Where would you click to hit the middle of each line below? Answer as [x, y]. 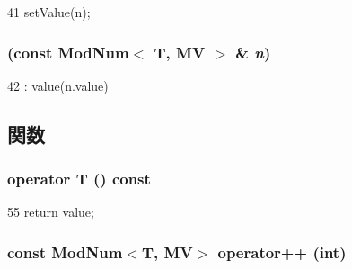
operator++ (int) [282, 251]
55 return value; [51, 212]
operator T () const [79, 179]
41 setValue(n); [49, 12]
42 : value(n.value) [58, 85]
